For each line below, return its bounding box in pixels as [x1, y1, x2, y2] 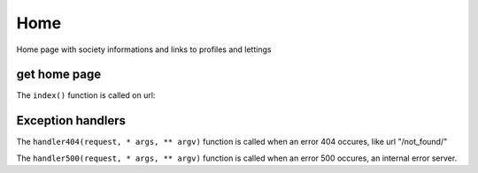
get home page [16, 67, 102, 82]
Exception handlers [16, 113, 127, 128]
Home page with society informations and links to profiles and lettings [16, 44, 272, 55]
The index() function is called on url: [16, 90, 156, 101]
